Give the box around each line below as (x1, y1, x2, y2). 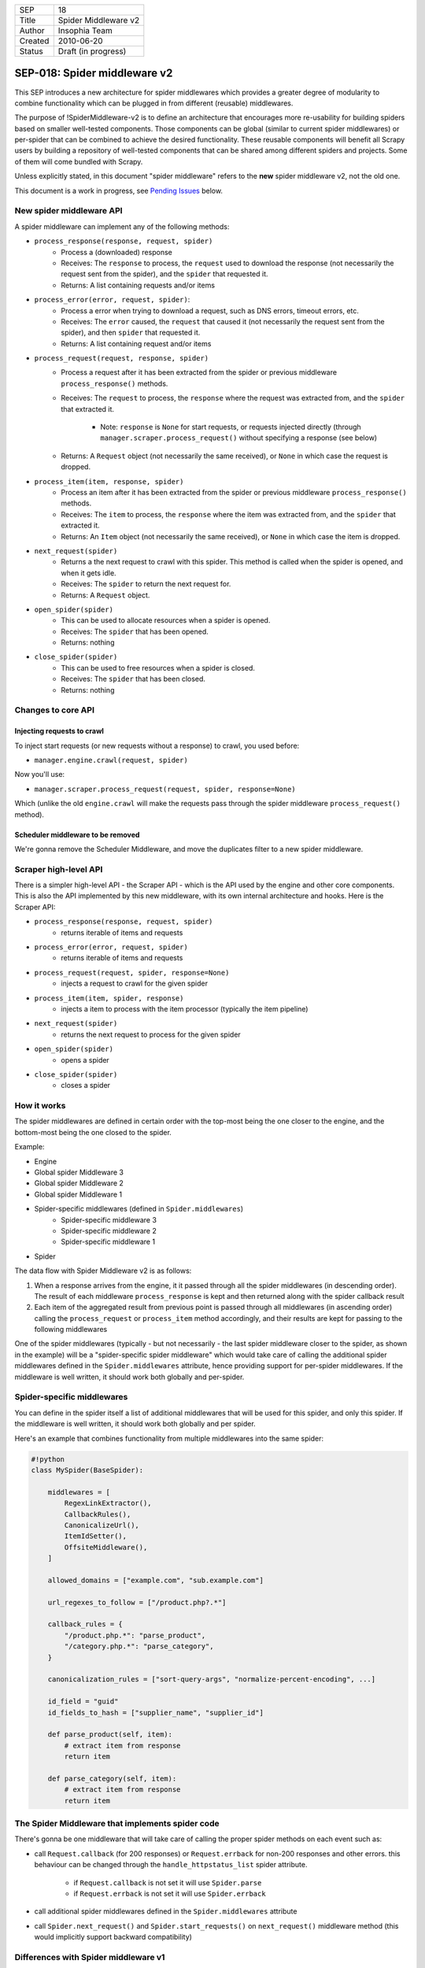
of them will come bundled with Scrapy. (14, 157, 143, 166)
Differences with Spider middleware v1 (14, 1951, 165, 1962)
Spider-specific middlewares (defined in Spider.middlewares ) (34, 1204, 244, 1214)
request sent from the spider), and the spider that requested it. (61, 269, 268, 279)
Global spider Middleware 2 (34, 1178, 124, 1188)
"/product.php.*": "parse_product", (64, 1630, 206, 1640)
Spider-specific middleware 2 (61, 1226, 157, 1235)
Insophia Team (57, 25, 113, 35)
